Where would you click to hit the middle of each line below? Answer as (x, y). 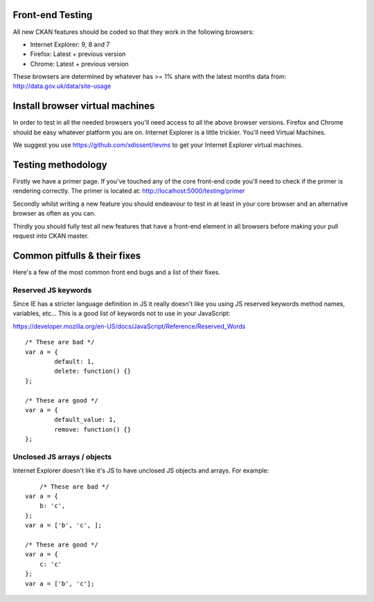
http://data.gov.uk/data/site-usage (62, 86)
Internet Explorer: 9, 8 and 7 (70, 44)
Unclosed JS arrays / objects (62, 457)
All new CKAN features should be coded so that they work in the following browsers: (133, 32)
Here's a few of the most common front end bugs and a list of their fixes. (117, 272)
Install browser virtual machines (84, 106)
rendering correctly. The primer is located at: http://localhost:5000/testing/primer (129, 191)
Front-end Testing (53, 15)
